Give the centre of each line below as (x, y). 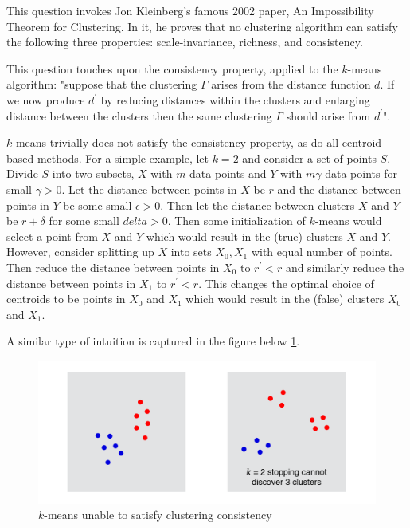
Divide (22, 173)
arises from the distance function (291, 84)
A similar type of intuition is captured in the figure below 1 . (153, 341)
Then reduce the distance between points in (113, 267)
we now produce (46, 99)
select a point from (52, 236)
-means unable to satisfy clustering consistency (158, 515)
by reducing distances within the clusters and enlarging (235, 99)
